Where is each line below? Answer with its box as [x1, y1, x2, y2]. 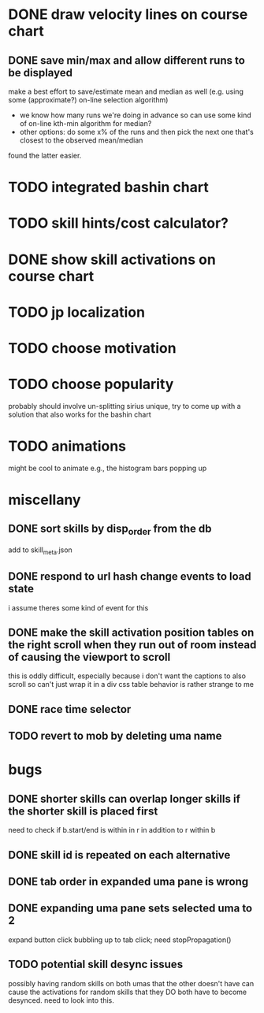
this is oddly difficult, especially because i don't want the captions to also [8, 671, 247, 681]
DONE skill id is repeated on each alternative [8, 848, 231, 862]
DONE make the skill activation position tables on [8, 626, 255, 639]
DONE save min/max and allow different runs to [8, 54, 246, 67]
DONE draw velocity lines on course [8, 6, 248, 24]
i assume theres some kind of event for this [8, 603, 149, 612]
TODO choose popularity [8, 376, 174, 393]
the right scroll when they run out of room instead [8, 638, 257, 651]
